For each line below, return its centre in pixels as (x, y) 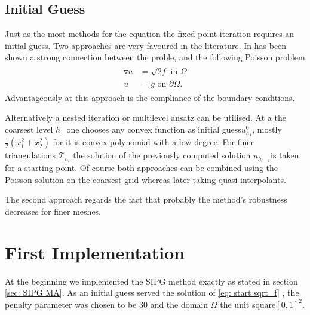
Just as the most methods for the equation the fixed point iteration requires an (150, 34)
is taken (285, 155)
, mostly (267, 129)
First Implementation (95, 252)
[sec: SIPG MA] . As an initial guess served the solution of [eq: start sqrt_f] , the (152, 293)
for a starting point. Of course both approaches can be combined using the (142, 168)
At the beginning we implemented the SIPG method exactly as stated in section (151, 281)
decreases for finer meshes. (53, 211)
